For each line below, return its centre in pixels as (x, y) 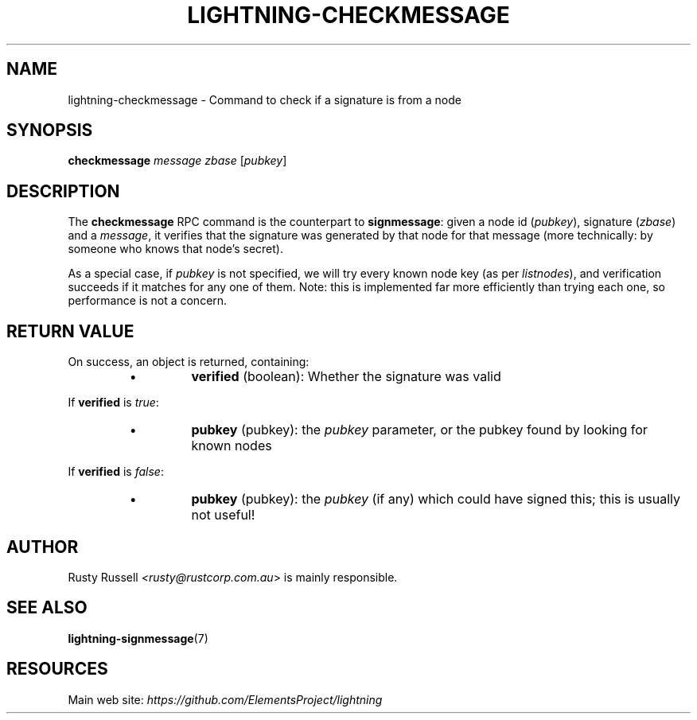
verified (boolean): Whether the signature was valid (346, 377)
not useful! (223, 515)
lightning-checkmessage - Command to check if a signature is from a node (265, 99)
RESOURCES (57, 669)
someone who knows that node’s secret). (175, 249)
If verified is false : (116, 472)
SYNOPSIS (50, 130)
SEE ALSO (47, 608)
